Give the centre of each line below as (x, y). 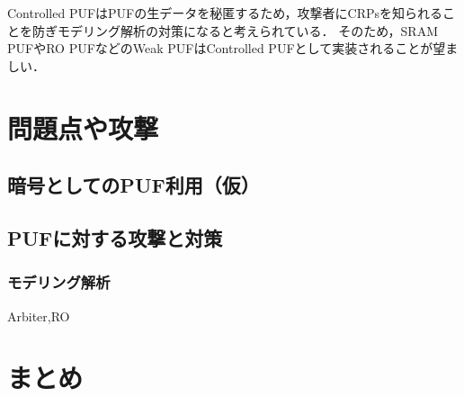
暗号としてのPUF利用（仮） (134, 185)
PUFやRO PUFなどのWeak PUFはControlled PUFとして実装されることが (220, 48)
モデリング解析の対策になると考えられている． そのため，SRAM (247, 30)
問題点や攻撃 (83, 127)
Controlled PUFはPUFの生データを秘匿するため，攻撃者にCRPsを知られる (225, 13)
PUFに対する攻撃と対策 (115, 237)
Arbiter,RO (39, 316)
